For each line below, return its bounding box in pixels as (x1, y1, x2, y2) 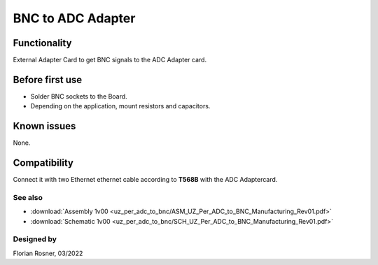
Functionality (13, 37, 72, 49)
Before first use (13, 73, 83, 85)
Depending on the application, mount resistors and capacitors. (30, 102, 211, 110)
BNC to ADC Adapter (13, 10, 136, 26)
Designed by (13, 234, 57, 244)
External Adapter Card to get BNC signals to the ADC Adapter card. (13, 56, 206, 64)
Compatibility (13, 157, 73, 169)
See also (13, 192, 43, 202)
